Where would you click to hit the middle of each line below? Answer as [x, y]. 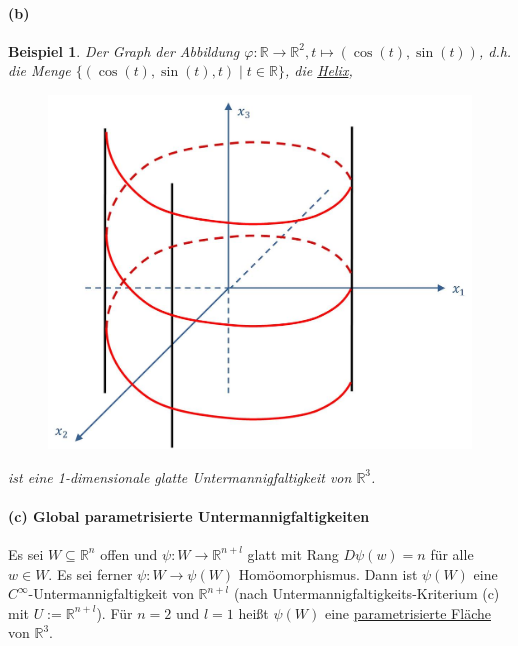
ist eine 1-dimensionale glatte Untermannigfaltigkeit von [180, 476]
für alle [452, 553]
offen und [129, 553]
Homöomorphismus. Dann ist [328, 573]
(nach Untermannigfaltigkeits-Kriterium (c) [366, 593]
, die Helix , [318, 70]
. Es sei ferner [90, 573]
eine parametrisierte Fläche [407, 612]
